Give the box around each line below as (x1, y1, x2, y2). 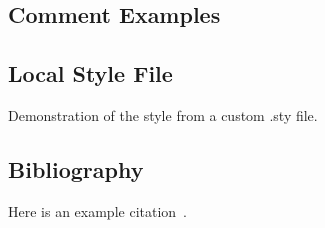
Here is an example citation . (8, 200, 188, 221)
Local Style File (8, 58, 173, 89)
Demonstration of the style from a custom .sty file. (8, 104, 318, 125)
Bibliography (8, 153, 144, 184)
